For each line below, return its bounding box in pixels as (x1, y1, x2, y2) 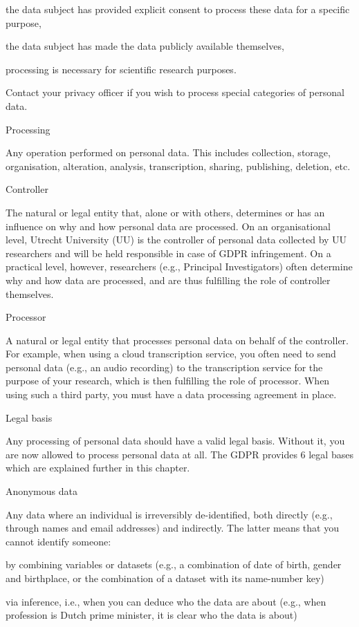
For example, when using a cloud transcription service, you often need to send (6, 346, 336, 361)
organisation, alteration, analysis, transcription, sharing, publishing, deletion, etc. (6, 158, 351, 173)
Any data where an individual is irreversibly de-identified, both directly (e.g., (6, 507, 333, 521)
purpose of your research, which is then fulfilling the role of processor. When (6, 373, 330, 388)
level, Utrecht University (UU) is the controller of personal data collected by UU (6, 232, 347, 247)
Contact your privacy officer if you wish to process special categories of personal (6, 85, 344, 100)
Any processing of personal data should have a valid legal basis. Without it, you (6, 433, 345, 448)
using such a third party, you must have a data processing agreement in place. (6, 387, 337, 402)
